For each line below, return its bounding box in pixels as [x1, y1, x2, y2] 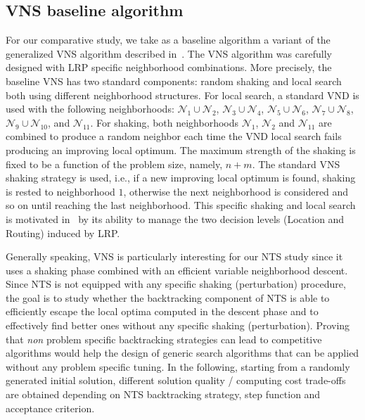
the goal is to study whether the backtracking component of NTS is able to [6, 290, 330, 305]
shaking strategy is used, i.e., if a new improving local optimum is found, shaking [6, 170, 356, 185]
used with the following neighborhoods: [6, 101, 174, 116]
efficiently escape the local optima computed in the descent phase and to [6, 304, 319, 319]
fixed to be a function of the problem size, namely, [6, 156, 223, 171]
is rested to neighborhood [6, 184, 115, 198]
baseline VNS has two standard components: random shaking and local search [6, 73, 342, 88]
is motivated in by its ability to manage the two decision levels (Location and [6, 211, 345, 226]
